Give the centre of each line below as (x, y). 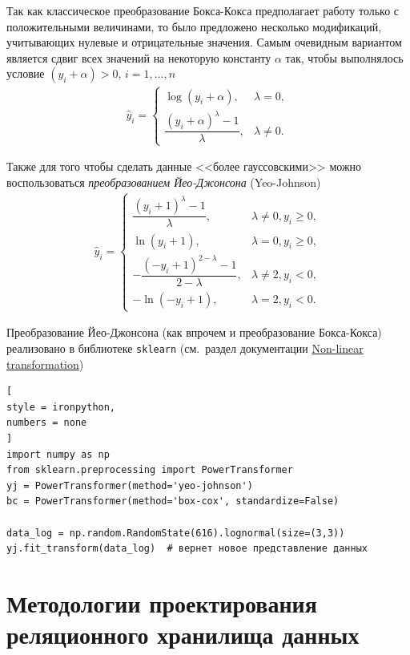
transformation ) (45, 364)
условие (26, 73)
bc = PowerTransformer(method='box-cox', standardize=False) (173, 501)
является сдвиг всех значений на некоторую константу (139, 57)
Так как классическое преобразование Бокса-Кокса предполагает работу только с (203, 10)
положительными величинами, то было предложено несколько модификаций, (194, 26)
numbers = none (47, 423)
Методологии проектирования (162, 602)
